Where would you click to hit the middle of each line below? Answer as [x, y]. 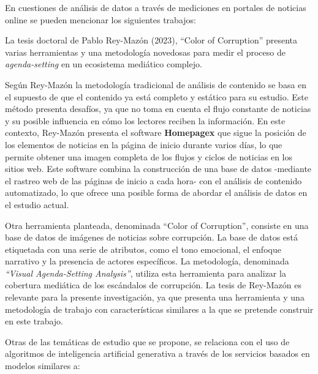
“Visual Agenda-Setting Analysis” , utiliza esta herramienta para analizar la [146, 273]
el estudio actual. [37, 204]
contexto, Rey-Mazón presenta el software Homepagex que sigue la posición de [156, 133]
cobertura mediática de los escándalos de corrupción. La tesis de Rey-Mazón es [153, 285]
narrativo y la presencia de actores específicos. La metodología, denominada [147, 261]
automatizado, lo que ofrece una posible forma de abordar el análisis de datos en [156, 193]
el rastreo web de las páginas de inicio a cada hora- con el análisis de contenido [153, 180]
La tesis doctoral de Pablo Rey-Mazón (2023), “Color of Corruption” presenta [151, 40]
